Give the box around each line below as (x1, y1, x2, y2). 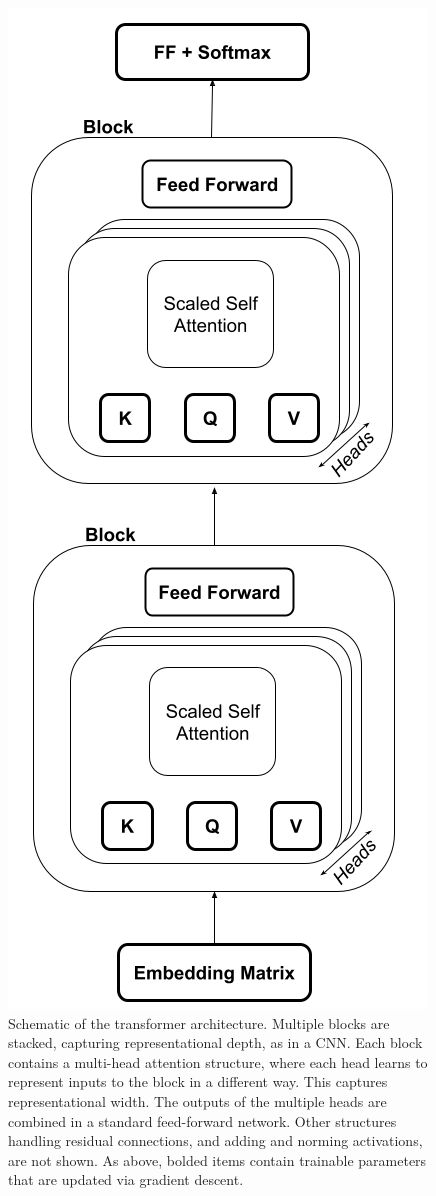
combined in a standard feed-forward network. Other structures (8, 1110, 397, 1131)
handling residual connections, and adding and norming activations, (8, 1130, 423, 1151)
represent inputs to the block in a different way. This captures (8, 1071, 388, 1092)
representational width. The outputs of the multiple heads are (8, 1090, 387, 1111)
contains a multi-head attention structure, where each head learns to (8, 1051, 428, 1072)
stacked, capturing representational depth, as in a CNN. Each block (8, 1032, 423, 1053)
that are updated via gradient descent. (8, 1169, 244, 1190)
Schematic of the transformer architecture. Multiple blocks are (8, 1012, 390, 1033)
